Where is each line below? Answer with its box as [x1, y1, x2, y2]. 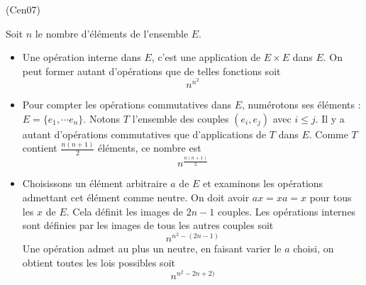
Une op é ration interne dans [22, 50, 141, 65]
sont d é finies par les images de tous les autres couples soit [22, 218, 274, 233]
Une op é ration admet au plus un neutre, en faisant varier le [22, 241, 282, 256]
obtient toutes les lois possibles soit [22, 255, 175, 270]
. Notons [83, 111, 121, 125]
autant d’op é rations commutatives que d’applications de [22, 126, 267, 141]
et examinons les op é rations [203, 176, 323, 191]
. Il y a [315, 111, 345, 125]
